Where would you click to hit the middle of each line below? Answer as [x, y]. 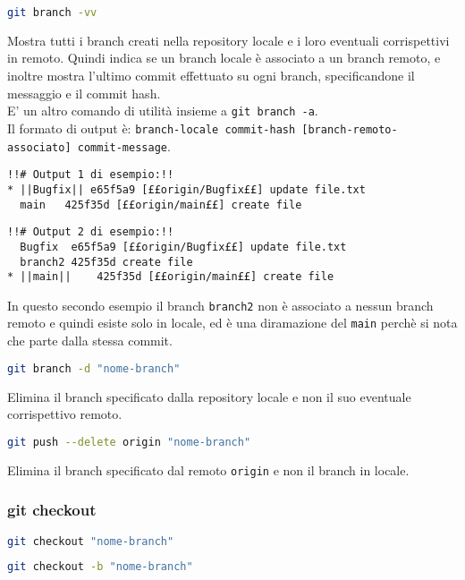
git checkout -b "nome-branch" [100, 567]
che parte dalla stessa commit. [90, 341]
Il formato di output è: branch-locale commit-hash [152, 128]
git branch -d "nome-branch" [94, 368]
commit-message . [124, 145]
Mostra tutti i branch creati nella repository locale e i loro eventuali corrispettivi [228, 40]
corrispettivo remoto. [65, 414]
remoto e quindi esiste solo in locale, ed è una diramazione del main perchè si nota [232, 323]
